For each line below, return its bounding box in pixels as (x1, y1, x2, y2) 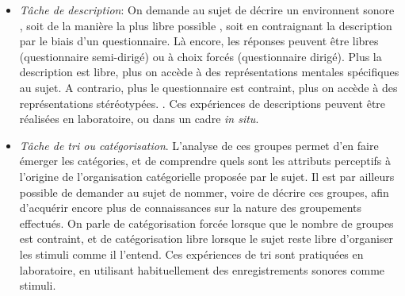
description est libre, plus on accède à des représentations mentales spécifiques (19, 63, 399, 80)
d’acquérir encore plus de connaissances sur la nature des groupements (19, 199, 362, 216)
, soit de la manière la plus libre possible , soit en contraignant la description (19, 17, 392, 33)
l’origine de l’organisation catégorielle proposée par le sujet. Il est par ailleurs (19, 167, 395, 184)
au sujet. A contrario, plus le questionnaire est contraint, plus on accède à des (19, 79, 398, 95)
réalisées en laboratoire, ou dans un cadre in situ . (19, 110, 259, 127)
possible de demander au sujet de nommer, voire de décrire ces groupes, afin (19, 183, 389, 200)
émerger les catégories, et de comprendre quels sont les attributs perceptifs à (19, 152, 391, 169)
